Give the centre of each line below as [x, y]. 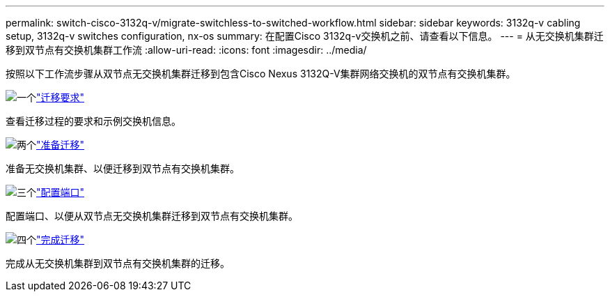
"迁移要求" [61, 97]
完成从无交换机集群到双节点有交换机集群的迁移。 [118, 263]
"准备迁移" [61, 145]
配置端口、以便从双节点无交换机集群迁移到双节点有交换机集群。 [152, 216]
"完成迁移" [61, 239]
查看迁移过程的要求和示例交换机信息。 [93, 121]
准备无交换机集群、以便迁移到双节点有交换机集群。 [123, 168]
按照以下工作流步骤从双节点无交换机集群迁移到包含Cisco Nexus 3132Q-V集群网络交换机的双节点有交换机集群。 [261, 74]
